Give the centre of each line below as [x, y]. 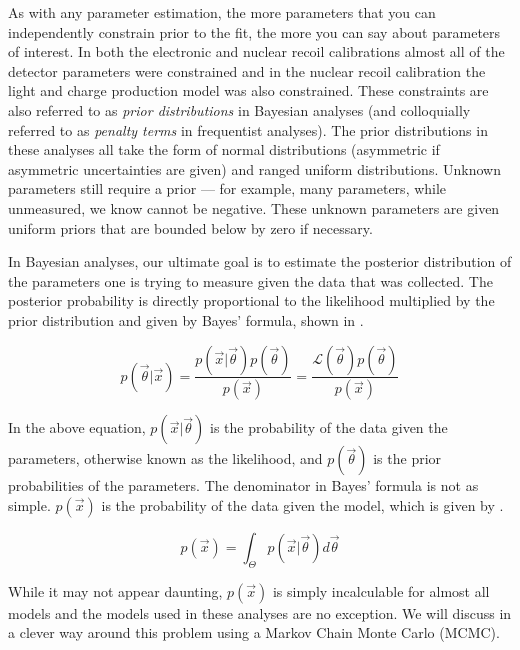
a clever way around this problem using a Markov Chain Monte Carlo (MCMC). [254, 632]
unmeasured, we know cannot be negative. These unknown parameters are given [254, 207]
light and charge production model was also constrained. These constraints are [248, 90]
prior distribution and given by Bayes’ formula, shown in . [186, 319]
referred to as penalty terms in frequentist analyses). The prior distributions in [248, 129]
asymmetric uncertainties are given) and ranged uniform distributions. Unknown [254, 168]
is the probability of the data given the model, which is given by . [302, 504]
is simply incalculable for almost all [381, 590]
